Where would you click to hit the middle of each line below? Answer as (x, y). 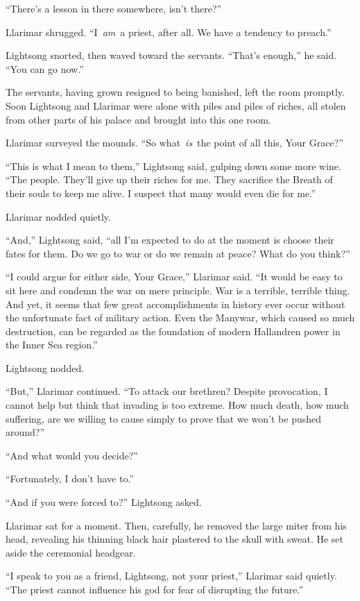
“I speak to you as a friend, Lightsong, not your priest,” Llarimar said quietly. (171, 576)
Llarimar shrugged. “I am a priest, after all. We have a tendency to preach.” (169, 32)
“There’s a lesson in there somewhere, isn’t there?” (114, 8)
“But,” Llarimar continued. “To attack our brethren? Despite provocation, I (167, 391)
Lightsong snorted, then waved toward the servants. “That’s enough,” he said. (171, 55)
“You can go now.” (45, 68)
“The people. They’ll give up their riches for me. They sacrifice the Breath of (169, 179)
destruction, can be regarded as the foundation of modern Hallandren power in (173, 331)
